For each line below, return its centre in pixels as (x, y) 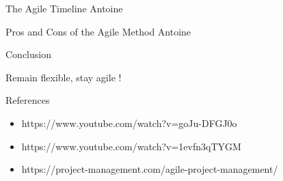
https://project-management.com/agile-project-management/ (150, 169)
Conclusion (28, 54)
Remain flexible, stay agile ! (64, 77)
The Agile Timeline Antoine (64, 8)
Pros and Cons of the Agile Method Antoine (98, 31)
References (28, 100)
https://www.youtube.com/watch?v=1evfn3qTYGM (131, 146)
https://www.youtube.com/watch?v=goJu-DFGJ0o (129, 123)
